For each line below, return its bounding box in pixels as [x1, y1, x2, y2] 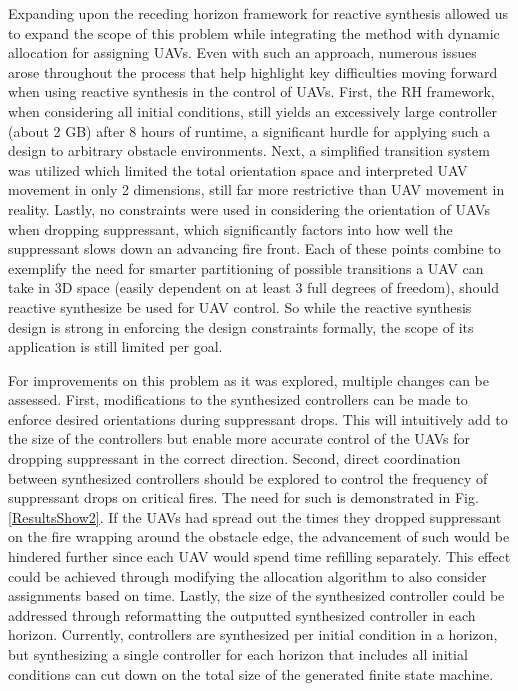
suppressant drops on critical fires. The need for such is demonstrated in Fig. [8, 487, 479, 508]
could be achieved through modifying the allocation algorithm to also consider [8, 565, 487, 586]
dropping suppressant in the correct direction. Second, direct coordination [8, 448, 461, 469]
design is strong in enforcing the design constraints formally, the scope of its [8, 316, 474, 337]
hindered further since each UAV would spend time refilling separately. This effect [8, 546, 511, 567]
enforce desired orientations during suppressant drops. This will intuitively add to [8, 408, 508, 429]
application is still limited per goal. [8, 336, 223, 357]
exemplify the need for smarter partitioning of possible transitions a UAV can [8, 257, 484, 278]
